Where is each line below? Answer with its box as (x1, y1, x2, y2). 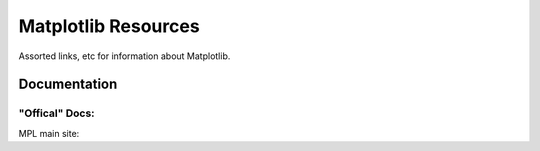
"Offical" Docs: (18, 106, 95, 120)
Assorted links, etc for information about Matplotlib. (18, 50, 231, 62)
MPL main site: (18, 127, 80, 139)
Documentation (18, 76, 118, 93)
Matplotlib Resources (18, 15, 200, 37)
